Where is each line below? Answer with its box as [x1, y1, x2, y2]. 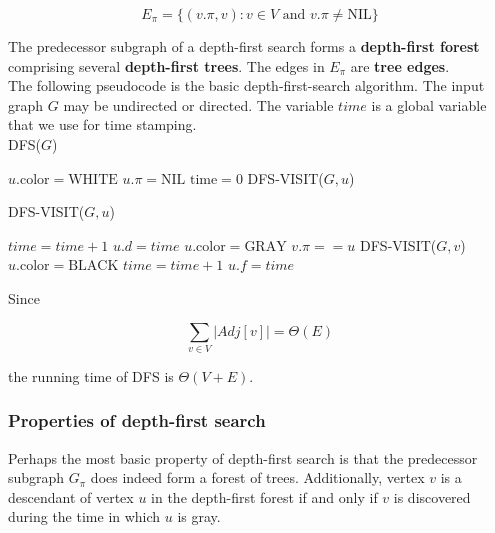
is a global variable [371, 94, 487, 115]
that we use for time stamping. [8, 114, 197, 135]
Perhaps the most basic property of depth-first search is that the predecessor [8, 447, 478, 468]
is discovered [393, 486, 471, 507]
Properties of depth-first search [8, 408, 266, 433]
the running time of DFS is [8, 365, 174, 386]
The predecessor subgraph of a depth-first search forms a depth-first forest [8, 36, 480, 56]
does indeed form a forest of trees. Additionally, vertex [90, 467, 425, 488]
